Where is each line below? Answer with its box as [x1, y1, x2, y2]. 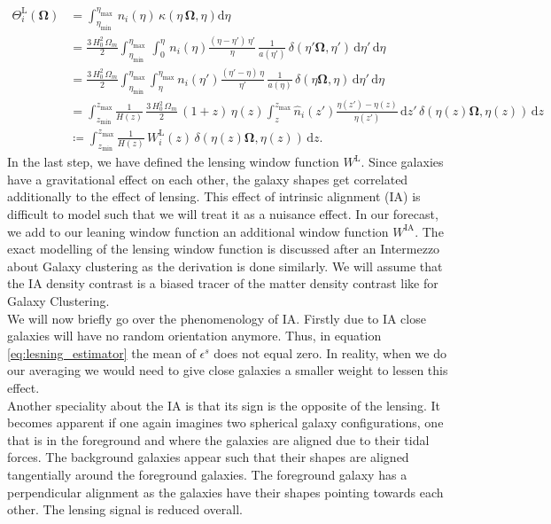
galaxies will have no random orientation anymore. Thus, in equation [7, 326, 382, 345]
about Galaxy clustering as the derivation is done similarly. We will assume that [7, 256, 443, 275]
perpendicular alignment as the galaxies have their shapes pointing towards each [7, 482, 444, 501]
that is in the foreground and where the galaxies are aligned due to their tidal [7, 430, 430, 449]
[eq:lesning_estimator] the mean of [7, 343, 196, 362]
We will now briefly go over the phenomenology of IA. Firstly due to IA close [7, 309, 426, 327]
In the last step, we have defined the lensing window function [7, 153, 339, 171]
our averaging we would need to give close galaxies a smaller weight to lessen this [7, 361, 448, 379]
